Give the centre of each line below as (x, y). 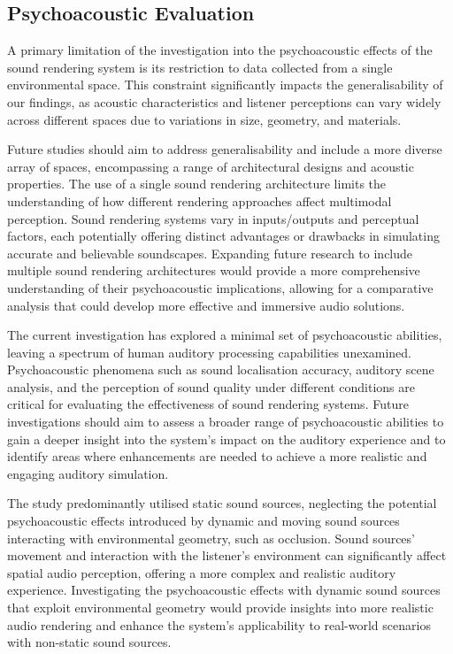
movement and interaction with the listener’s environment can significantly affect (227, 555)
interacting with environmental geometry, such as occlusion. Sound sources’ (211, 538)
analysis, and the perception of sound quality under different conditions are (211, 386)
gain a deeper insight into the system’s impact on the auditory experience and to (226, 439)
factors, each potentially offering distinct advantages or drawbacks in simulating (223, 236)
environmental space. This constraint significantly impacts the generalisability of (225, 85)
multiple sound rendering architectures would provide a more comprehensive (214, 270)
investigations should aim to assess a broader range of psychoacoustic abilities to (226, 422)
